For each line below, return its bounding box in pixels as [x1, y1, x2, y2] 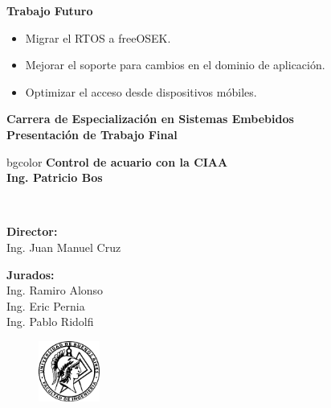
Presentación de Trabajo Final [6, 126, 178, 142]
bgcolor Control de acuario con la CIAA [6, 153, 228, 170]
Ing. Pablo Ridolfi [6, 313, 94, 330]
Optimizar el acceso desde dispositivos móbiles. [25, 83, 257, 100]
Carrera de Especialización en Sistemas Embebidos [6, 110, 294, 127]
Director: [6, 223, 58, 240]
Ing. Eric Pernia [6, 297, 85, 314]
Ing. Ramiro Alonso [6, 282, 104, 299]
